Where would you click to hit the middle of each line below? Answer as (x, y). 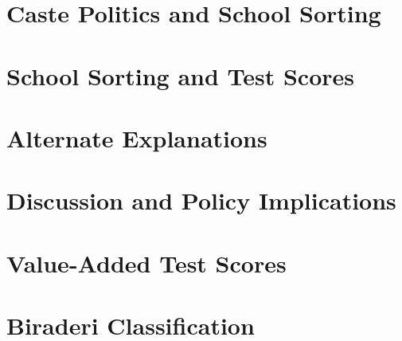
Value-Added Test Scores (146, 263)
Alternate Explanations (137, 137)
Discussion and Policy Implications (201, 200)
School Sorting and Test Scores (180, 75)
